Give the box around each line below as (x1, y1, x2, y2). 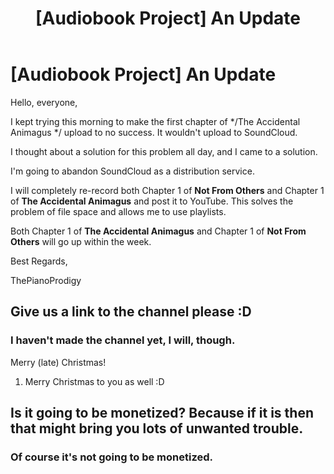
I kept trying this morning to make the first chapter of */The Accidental (10, 115, 301, 127)
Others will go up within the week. (10, 235, 152, 247)
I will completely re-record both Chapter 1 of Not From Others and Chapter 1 (10, 184, 325, 196)
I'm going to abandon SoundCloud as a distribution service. (10, 165, 255, 177)
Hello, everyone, (10, 96, 78, 108)
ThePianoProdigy (10, 274, 82, 286)
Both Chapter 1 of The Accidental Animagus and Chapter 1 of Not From (10, 225, 307, 237)
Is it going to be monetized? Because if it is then (10, 405, 314, 422)
